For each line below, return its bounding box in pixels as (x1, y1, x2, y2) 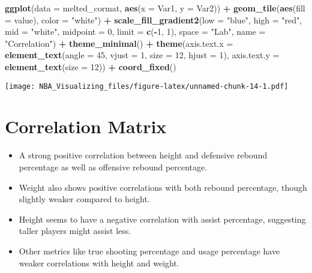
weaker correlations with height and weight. (19, 256, 179, 269)
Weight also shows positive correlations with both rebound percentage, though (19, 181, 307, 193)
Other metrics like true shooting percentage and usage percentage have (19, 244, 280, 257)
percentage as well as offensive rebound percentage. (19, 160, 208, 173)
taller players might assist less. (19, 224, 131, 237)
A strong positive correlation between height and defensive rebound (19, 149, 268, 161)
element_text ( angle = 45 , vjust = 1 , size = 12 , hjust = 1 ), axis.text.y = (5, 49, 280, 61)
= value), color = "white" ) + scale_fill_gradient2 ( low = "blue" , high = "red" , (5, 13, 302, 26)
